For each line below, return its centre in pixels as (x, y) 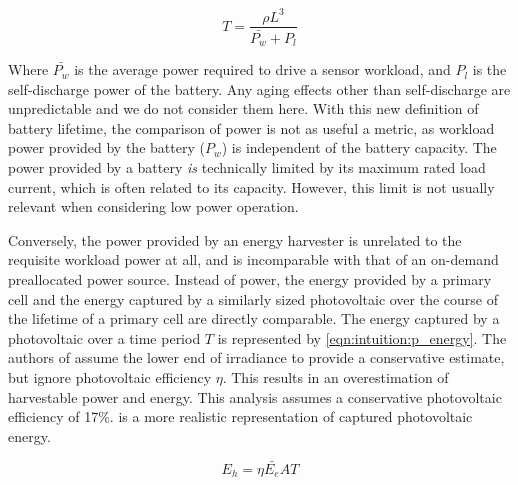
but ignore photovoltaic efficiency (110, 376)
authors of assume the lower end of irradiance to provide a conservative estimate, (256, 357)
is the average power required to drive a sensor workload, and (262, 69)
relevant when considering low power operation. (153, 206)
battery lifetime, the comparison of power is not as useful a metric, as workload (251, 127)
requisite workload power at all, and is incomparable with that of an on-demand (253, 259)
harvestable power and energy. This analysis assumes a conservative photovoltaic (255, 396)
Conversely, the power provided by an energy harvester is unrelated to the (235, 239)
